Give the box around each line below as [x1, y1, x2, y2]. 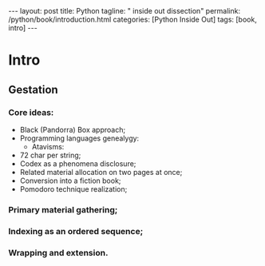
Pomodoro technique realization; [19, 184, 128, 193]
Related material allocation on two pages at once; [19, 167, 183, 177]
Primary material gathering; [8, 204, 118, 215]
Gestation [8, 82, 58, 97]
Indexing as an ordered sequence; [8, 225, 144, 236]
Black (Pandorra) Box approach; [19, 125, 126, 134]
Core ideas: [8, 106, 54, 117]
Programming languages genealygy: [19, 133, 140, 143]
